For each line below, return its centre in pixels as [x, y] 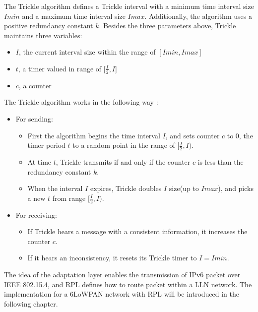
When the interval [55, 188]
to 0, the [240, 135]
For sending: [34, 118]
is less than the [221, 162]
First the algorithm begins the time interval [94, 135]
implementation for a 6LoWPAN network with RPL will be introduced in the [122, 294]
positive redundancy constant [49, 26]
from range [69, 198]
